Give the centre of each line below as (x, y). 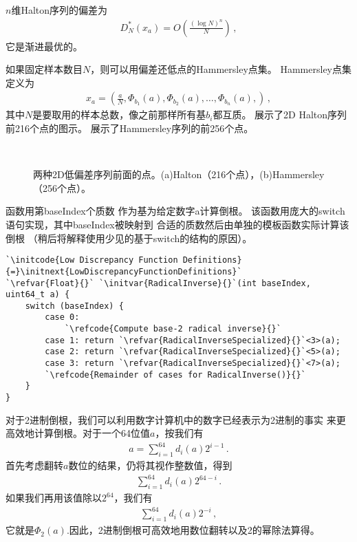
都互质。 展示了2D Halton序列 (280, 115)
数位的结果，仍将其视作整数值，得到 (150, 465)
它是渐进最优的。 (44, 46)
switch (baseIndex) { (74, 306)
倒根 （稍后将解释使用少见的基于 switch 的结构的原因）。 (129, 238)
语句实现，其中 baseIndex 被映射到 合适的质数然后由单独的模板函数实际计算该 (177, 224)
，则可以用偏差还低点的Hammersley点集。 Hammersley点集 (221, 69)
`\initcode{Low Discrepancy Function (92, 260)
